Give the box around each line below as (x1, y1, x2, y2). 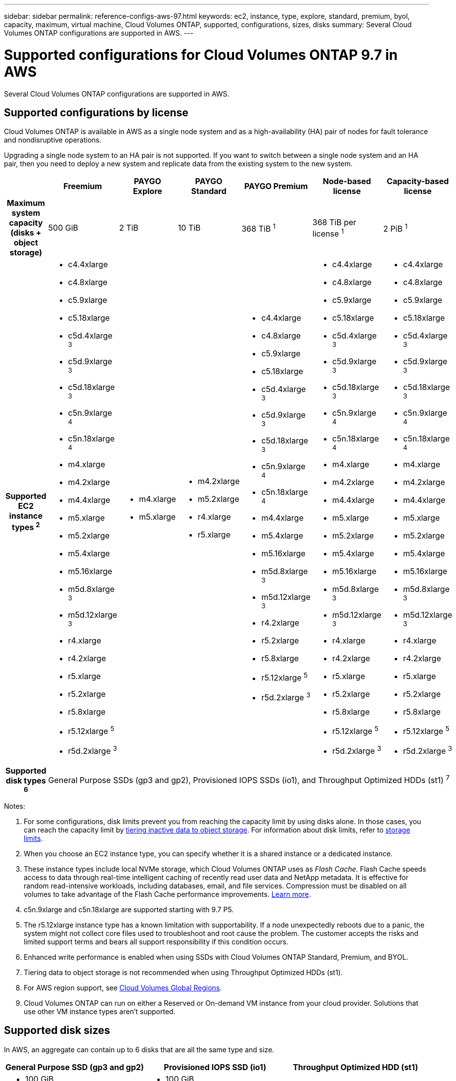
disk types (5, 776, 46, 786)
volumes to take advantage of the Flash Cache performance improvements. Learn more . (24, 890, 311, 898)
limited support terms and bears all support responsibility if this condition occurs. (24, 937, 288, 946)
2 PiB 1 (383, 222, 408, 234)
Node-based (322, 176, 371, 187)
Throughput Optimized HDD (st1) (293, 1062, 418, 1072)
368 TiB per (312, 217, 357, 227)
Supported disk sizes (4, 1024, 110, 1037)
